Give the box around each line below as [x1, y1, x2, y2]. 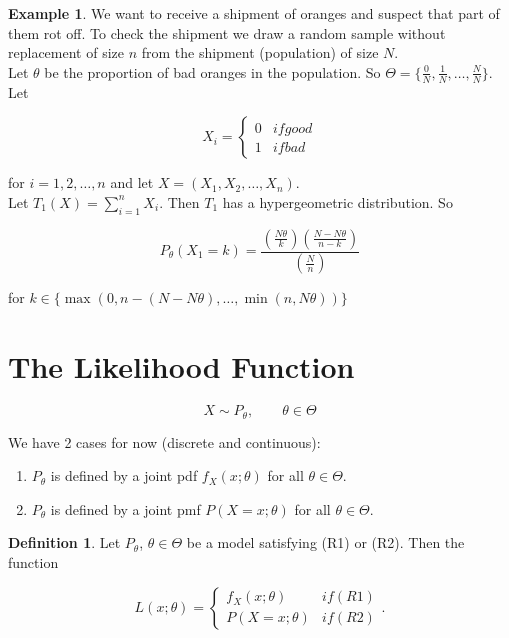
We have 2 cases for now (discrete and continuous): [8, 431, 321, 452]
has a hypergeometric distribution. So [222, 191, 453, 212]
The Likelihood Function [8, 346, 355, 387]
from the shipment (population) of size [141, 42, 379, 63]
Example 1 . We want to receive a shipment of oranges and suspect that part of [8, 3, 500, 23]
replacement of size [8, 42, 124, 63]
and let [110, 172, 154, 193]
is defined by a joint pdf [50, 465, 198, 486]
